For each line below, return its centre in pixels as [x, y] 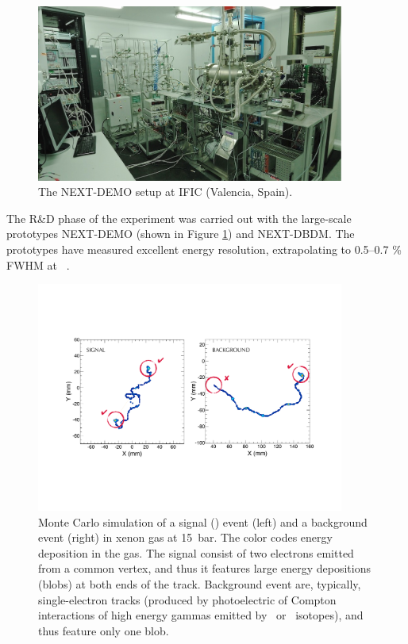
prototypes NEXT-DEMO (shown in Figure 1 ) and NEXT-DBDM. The [181, 234]
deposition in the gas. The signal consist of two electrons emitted [196, 552]
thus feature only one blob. [104, 630]
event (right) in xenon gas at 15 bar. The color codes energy [185, 537]
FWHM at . [38, 264]
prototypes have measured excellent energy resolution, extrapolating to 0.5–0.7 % [204, 249]
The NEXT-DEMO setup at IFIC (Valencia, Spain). [166, 192]
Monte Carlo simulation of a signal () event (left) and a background [203, 521]
